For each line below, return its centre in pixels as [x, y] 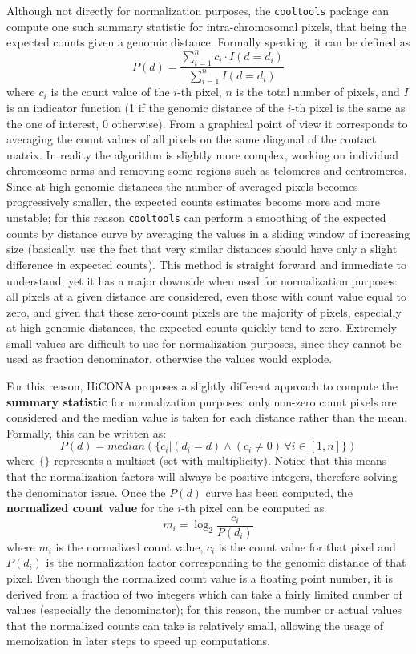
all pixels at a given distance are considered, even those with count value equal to [206, 296]
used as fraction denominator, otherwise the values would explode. [170, 359]
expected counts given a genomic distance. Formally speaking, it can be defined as [208, 42]
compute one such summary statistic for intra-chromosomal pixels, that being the [206, 26]
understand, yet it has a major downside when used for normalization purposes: [202, 280]
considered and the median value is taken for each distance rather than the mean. [207, 417]
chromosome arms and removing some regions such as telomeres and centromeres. [207, 170]
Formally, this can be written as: [87, 432]
